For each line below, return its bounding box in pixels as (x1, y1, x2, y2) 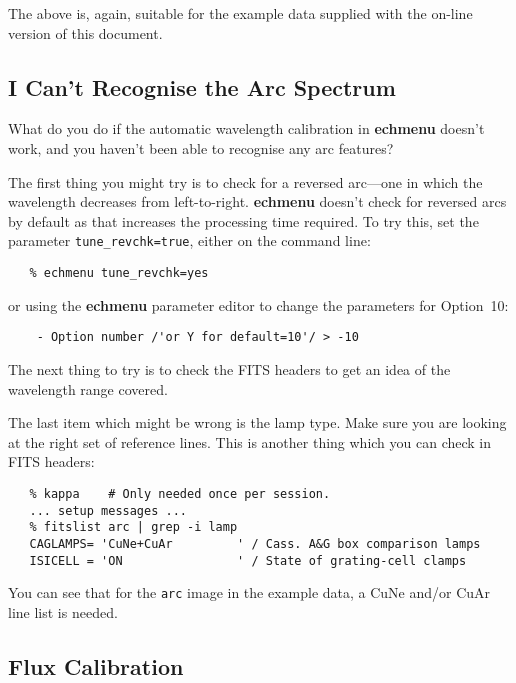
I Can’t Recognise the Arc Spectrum (8, 71, 396, 102)
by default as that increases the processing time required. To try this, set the (8, 210, 479, 231)
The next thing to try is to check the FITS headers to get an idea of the (8, 358, 451, 379)
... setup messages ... (29, 503, 187, 518)
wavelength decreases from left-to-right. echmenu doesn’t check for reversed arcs (8, 191, 507, 212)
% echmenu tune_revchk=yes (29, 266, 209, 281)
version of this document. (8, 22, 163, 43)
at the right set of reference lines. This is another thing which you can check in (8, 431, 492, 452)
